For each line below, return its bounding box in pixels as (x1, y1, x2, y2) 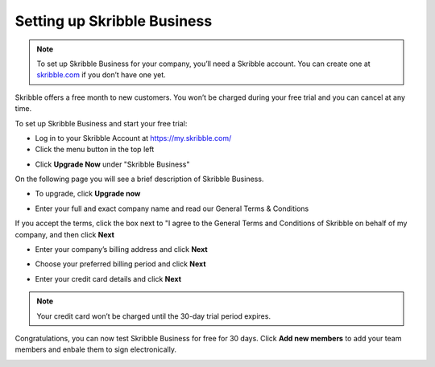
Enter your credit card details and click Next (35, 274, 181, 283)
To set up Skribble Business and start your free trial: (14, 118, 188, 128)
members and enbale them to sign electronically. (14, 344, 177, 354)
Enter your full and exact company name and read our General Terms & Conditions (35, 204, 309, 213)
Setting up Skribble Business (14, 12, 213, 30)
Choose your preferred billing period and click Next (35, 259, 206, 269)
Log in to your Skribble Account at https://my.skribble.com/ (35, 133, 232, 142)
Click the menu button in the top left (35, 145, 155, 155)
